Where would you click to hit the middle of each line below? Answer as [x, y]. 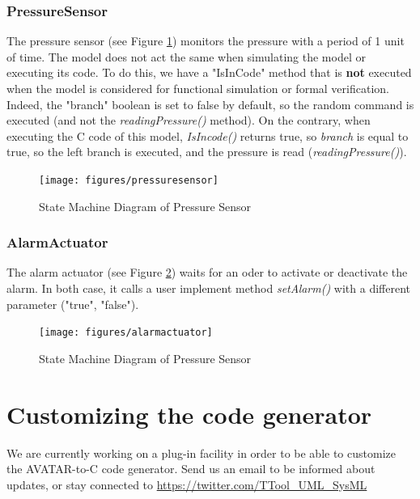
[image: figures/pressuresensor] [129, 180]
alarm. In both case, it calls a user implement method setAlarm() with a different [208, 288]
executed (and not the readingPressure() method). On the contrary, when [189, 120]
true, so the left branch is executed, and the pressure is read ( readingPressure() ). [207, 152]
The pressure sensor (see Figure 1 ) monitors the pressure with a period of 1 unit [206, 41]
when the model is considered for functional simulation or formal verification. [198, 88]
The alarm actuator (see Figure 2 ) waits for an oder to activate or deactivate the [207, 272]
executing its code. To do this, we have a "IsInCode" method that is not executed [209, 72]
